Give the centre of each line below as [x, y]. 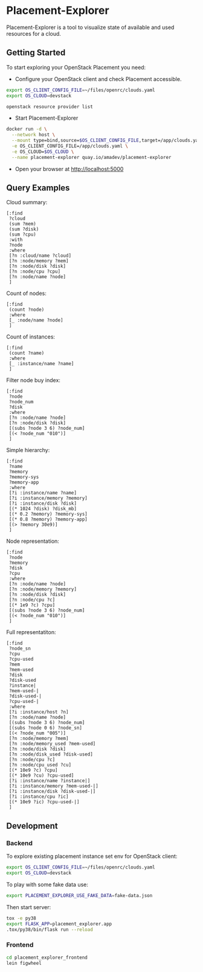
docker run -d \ [27, 129]
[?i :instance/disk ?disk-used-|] [52, 792]
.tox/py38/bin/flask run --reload [50, 929]
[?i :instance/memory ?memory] [48, 498]
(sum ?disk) [24, 229]
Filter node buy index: [33, 380]
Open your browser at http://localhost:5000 [69, 169]
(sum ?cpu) [22, 235]
